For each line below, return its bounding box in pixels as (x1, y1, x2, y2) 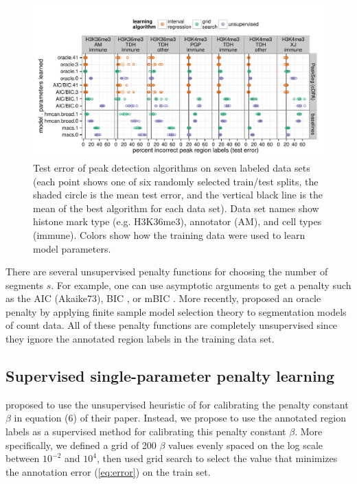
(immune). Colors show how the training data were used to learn (33, 227, 306, 242)
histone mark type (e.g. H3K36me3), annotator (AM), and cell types (33, 214, 322, 229)
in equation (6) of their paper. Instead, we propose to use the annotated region (14, 411, 347, 425)
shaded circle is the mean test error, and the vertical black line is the (33, 187, 323, 202)
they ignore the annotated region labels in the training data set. (5, 332, 275, 346)
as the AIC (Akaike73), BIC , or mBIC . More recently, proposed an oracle (5, 291, 321, 306)
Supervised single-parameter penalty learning (5, 365, 335, 387)
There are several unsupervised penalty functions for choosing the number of (5, 264, 328, 279)
